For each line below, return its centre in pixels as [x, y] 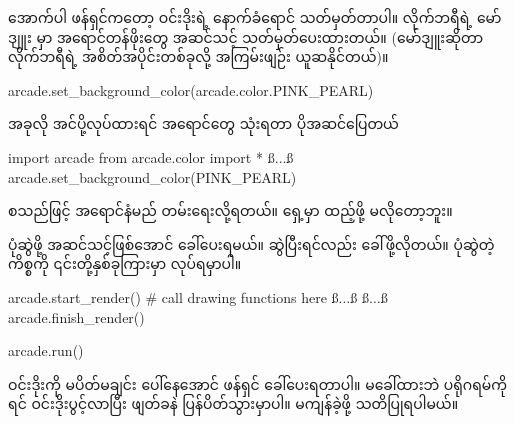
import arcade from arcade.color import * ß [141, 156]
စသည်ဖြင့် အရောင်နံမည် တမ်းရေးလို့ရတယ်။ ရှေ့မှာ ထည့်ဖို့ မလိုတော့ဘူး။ [230, 210]
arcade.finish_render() [76, 316]
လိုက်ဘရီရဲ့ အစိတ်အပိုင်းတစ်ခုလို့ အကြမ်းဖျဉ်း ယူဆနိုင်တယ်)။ [198, 56]
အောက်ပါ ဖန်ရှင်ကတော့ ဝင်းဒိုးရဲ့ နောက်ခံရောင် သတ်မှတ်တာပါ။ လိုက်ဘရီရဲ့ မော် [255, 17]
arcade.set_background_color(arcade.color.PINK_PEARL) [191, 89]
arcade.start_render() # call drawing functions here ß [173, 296]
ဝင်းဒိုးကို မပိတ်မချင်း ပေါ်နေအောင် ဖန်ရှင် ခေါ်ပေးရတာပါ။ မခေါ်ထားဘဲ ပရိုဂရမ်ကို [258, 383]
